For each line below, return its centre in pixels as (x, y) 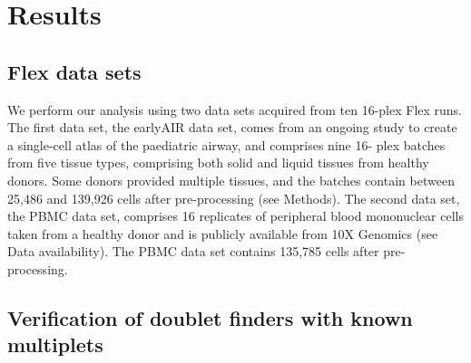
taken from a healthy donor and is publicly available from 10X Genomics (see (223, 233)
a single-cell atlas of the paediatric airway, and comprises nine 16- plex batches (226, 144)
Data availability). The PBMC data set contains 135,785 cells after (193, 251)
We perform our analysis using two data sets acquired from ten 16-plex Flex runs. (235, 109)
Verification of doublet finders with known (210, 317)
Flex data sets (74, 71)
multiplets (55, 344)
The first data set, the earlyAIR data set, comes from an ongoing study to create (232, 127)
